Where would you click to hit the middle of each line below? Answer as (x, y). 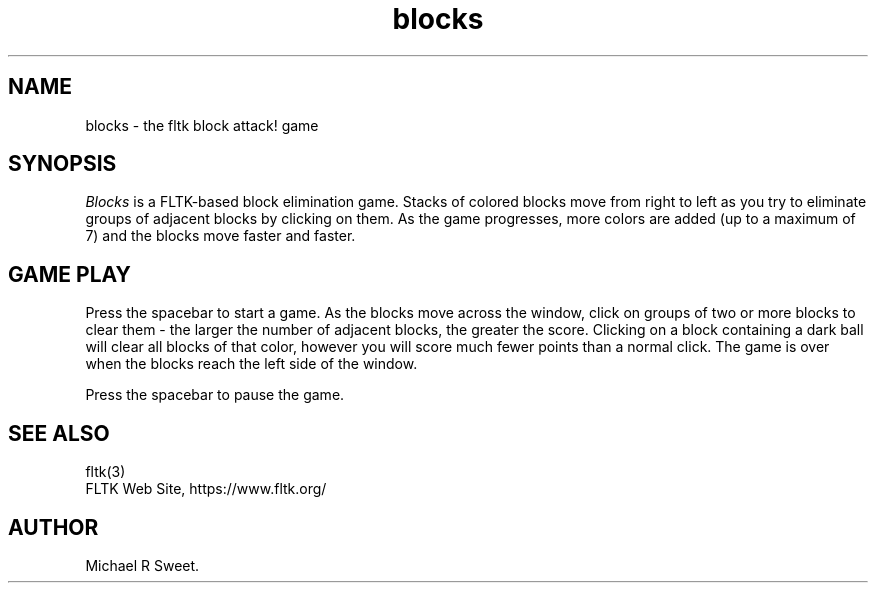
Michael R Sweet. (142, 565)
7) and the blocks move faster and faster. (220, 236)
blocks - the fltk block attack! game (202, 125)
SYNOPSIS (62, 164)
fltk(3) (105, 472)
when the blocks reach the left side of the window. (251, 364)
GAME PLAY (69, 274)
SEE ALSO (59, 433)
